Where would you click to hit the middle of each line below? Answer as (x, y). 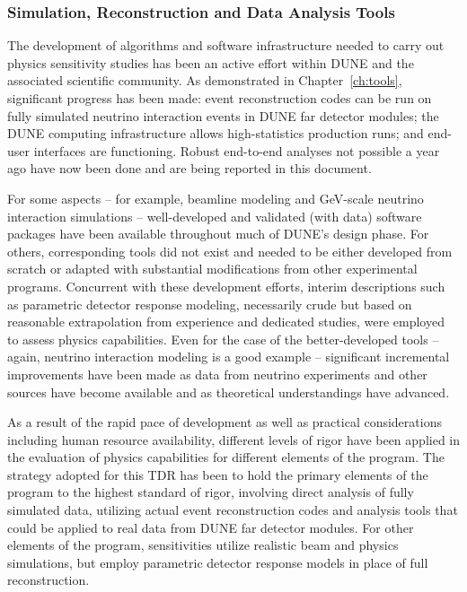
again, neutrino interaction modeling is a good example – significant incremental (229, 357)
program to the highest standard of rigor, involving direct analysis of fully (211, 492)
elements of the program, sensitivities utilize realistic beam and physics (203, 545)
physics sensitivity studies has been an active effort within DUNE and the (211, 62)
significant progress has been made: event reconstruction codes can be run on (220, 98)
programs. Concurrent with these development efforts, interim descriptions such (226, 286)
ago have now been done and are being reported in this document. (189, 168)
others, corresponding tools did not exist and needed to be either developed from (230, 251)
